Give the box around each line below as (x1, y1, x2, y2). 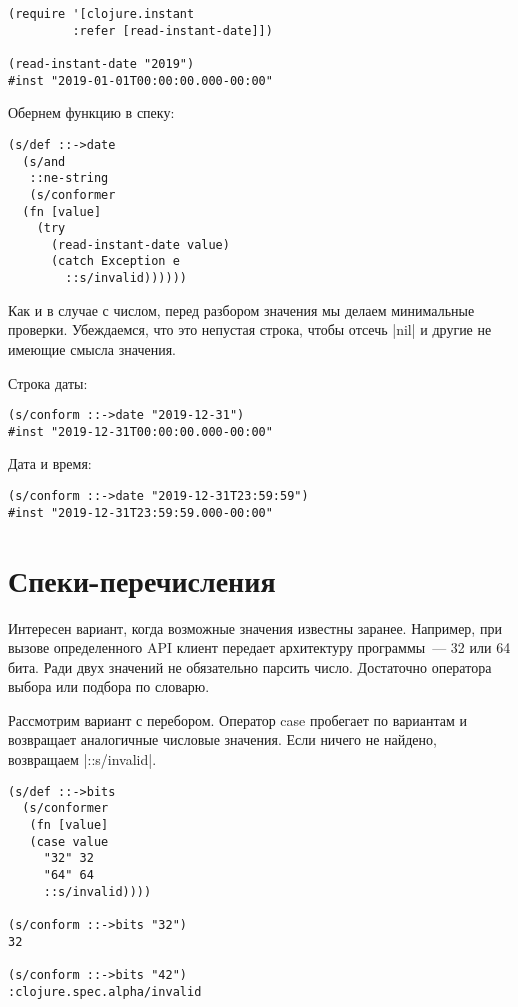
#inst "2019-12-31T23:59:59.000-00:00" (8, 505, 273, 520)
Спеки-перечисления (8, 559, 276, 600)
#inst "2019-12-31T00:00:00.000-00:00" (8, 424, 273, 439)
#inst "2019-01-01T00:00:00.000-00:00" (8, 73, 273, 88)
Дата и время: (8, 453, 92, 474)
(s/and (22, 154, 66, 169)
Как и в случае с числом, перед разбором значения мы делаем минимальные (8, 299, 475, 320)
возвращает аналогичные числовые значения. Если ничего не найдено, (8, 729, 437, 750)
